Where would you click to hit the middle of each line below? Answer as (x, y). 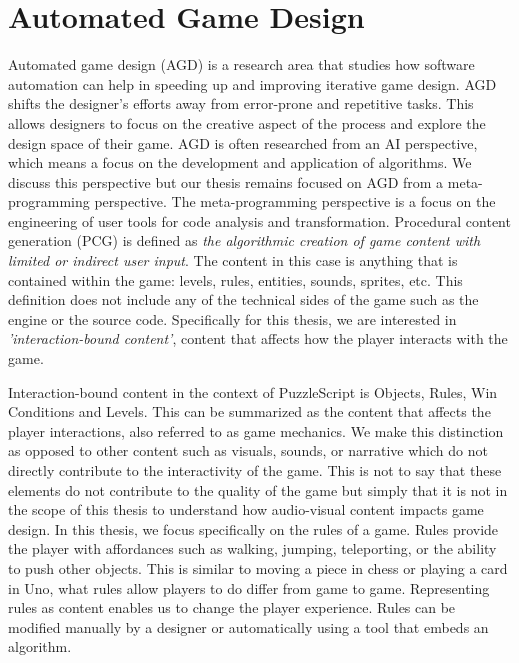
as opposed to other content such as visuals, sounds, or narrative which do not (248, 450)
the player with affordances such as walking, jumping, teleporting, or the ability (252, 548)
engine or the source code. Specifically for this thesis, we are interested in (232, 318)
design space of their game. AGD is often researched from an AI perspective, (243, 142)
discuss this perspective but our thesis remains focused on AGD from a (226, 181)
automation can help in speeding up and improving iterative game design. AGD (252, 83)
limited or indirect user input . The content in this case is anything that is (233, 260)
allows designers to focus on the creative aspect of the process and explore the (247, 122)
